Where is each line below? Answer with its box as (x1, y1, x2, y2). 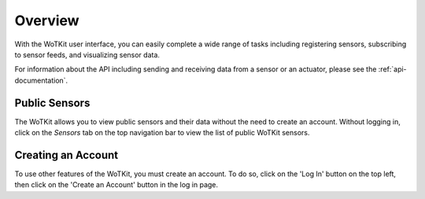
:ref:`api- (378, 64, 407, 74)
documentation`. (14, 76, 68, 85)
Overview (14, 12, 79, 29)
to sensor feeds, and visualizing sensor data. (14, 50, 161, 59)
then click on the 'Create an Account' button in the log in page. (14, 180, 219, 190)
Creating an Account (14, 148, 119, 161)
